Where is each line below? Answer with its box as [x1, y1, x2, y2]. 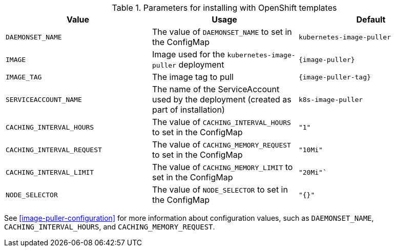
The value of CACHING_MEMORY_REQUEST [152, 139, 291, 150]
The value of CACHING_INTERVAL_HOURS [152, 117, 291, 127]
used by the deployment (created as [152, 94, 292, 104]
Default [356, 14, 386, 25]
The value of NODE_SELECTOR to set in [152, 184, 288, 195]
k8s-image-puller [298, 95, 363, 103]
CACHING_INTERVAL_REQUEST [6, 145, 102, 154]
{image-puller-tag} [298, 73, 371, 81]
